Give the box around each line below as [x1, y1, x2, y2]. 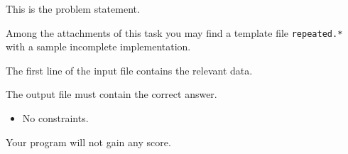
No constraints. [22, 111, 89, 126]
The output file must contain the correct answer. [6, 87, 217, 101]
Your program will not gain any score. [6, 134, 171, 149]
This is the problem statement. [6, 1, 140, 16]
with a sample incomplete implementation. [6, 39, 191, 54]
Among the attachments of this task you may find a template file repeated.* [6, 25, 343, 40]
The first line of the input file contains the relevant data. [6, 62, 253, 77]
